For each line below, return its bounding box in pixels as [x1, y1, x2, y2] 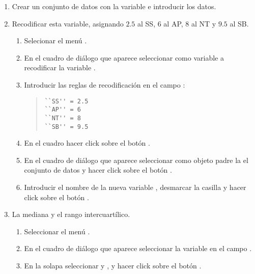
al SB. [230, 18, 249, 29]
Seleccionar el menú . [24, 226, 90, 236]
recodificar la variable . [24, 62, 96, 73]
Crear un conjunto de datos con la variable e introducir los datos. [12, 1, 216, 11]
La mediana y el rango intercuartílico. [12, 209, 130, 220]
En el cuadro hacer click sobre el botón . [24, 138, 150, 148]
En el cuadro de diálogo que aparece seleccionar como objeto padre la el [24, 154, 248, 165]
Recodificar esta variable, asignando [12, 18, 124, 29]
